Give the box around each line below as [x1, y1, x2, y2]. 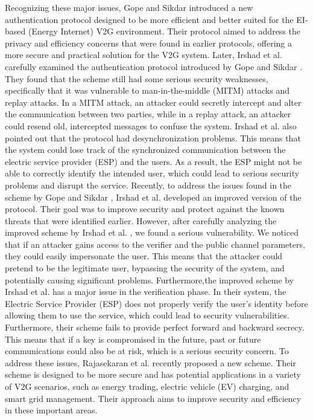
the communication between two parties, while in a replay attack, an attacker [5, 108, 291, 120]
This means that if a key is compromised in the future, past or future [5, 332, 261, 345]
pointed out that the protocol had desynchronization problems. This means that [5, 131, 301, 144]
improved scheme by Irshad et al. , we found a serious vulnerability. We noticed [5, 226, 299, 239]
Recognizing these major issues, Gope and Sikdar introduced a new [5, 1, 253, 13]
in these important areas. [5, 404, 98, 416]
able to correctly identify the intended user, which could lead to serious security [5, 167, 300, 179]
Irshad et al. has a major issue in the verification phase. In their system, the [5, 285, 286, 298]
